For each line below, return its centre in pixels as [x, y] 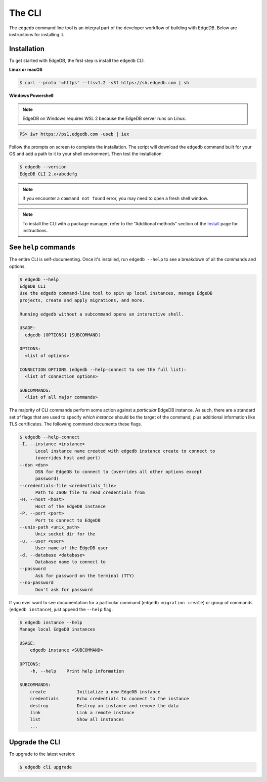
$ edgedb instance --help [51, 622]
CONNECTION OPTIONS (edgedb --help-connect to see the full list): [103, 369]
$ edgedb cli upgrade [46, 767]
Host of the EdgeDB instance [70, 506]
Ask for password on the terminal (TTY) [85, 575]
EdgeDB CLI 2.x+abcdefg [48, 174]
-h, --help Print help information [77, 671]
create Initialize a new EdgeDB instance [95, 692]
